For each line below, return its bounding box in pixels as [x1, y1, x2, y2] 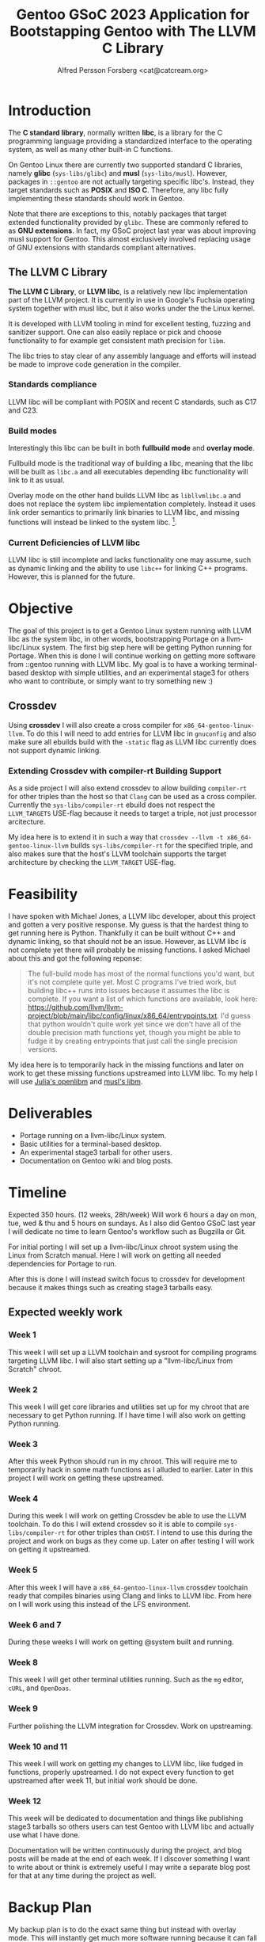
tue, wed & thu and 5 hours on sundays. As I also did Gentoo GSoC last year [8, 1218, 256, 1228]
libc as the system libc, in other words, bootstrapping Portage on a [8, 634, 225, 643]
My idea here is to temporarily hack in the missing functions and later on [8, 1060, 244, 1070]
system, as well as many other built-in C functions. [8, 144, 173, 154]
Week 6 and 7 [8, 1619, 62, 1630]
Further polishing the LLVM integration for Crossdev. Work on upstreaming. [8, 1721, 253, 1731]
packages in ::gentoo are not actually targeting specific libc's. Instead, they [8, 177, 255, 186]
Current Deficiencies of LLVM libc [8, 537, 141, 548]
